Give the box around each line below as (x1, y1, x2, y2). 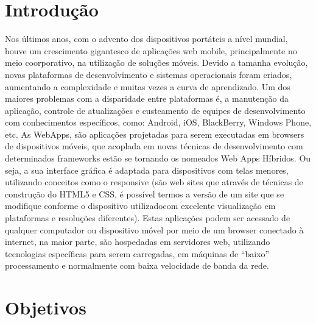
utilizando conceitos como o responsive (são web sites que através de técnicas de (5, 176, 303, 188)
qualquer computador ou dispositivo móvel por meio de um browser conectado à (5, 223, 304, 236)
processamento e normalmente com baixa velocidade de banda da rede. (5, 259, 269, 272)
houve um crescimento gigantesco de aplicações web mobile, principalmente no (5, 44, 297, 57)
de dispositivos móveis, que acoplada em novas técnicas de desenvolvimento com (5, 140, 303, 152)
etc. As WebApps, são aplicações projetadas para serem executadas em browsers (5, 127, 304, 140)
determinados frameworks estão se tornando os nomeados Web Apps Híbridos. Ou (5, 152, 311, 165)
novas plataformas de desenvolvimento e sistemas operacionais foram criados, (5, 68, 292, 80)
